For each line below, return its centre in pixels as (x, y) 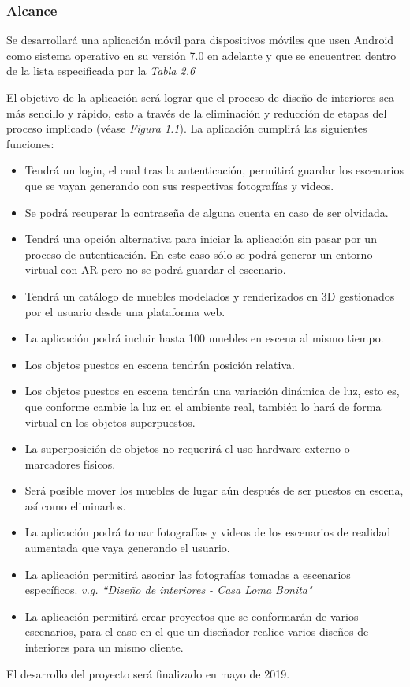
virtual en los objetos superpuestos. (110, 422)
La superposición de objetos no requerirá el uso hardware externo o (187, 448)
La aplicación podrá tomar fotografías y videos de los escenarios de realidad (208, 532)
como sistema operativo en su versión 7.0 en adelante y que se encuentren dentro (201, 55)
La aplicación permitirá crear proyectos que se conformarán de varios (192, 616)
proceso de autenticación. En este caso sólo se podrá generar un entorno (199, 254)
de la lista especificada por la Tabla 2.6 (101, 71)
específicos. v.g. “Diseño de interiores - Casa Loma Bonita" (168, 590)
